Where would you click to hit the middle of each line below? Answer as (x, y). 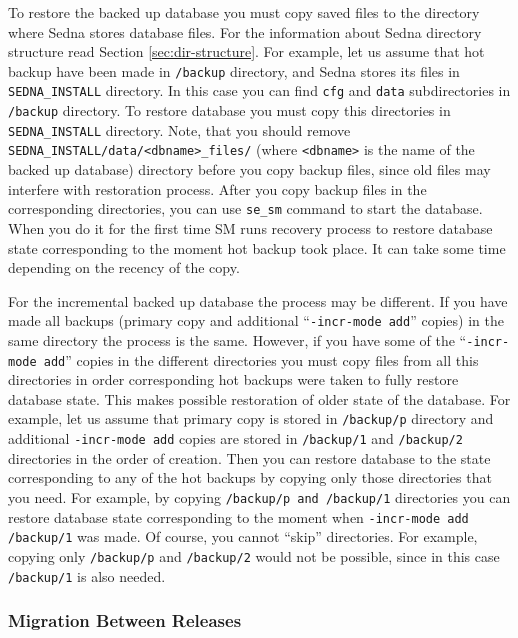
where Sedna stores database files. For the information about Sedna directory (245, 31)
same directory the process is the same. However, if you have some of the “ (237, 339)
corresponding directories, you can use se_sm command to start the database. (245, 208)
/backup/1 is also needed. (87, 575)
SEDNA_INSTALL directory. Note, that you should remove (179, 129)
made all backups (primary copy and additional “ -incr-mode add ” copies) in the (256, 320)
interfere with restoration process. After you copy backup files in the (217, 188)
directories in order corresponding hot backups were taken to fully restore (233, 379)
